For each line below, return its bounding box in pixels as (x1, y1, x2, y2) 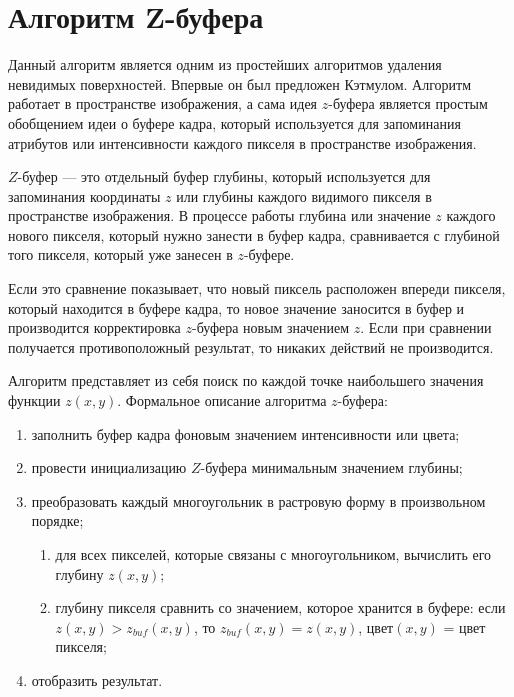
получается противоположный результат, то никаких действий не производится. (8, 336, 494, 357)
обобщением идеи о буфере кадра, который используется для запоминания (8, 112, 461, 133)
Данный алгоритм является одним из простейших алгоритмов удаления (8, 54, 442, 75)
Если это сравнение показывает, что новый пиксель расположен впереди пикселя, (8, 278, 506, 299)
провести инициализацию (31, 457, 187, 478)
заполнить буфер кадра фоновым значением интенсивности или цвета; (31, 423, 460, 444)
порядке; (31, 510, 84, 531)
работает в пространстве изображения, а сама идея (8, 93, 318, 114)
